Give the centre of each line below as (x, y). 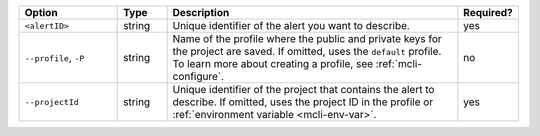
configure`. (198, 76)
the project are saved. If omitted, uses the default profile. (307, 51)
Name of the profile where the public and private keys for (307, 38)
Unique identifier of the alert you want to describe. (291, 25)
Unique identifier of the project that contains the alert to (303, 89)
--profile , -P (54, 57)
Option (41, 12)
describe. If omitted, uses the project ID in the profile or (303, 102)
